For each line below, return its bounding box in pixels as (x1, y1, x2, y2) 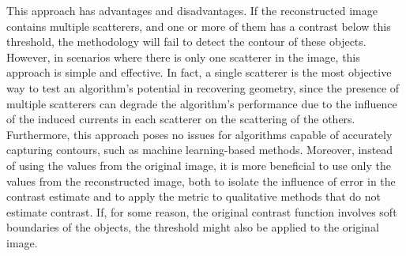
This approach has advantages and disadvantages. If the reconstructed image (6, 2, 378, 18)
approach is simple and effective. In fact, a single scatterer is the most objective (6, 64, 392, 81)
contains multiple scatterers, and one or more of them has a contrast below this (6, 17, 391, 34)
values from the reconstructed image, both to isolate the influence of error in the (6, 172, 396, 189)
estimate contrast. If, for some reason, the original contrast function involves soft (6, 203, 397, 220)
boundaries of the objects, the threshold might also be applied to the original (6, 219, 379, 235)
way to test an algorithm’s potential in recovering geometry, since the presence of (6, 79, 400, 96)
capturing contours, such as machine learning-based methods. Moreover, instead (6, 141, 393, 158)
